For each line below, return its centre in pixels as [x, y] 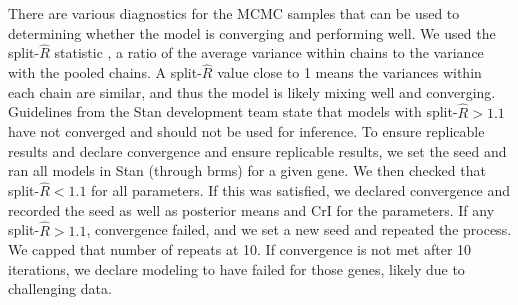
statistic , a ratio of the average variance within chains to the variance [269, 52]
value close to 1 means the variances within [349, 72]
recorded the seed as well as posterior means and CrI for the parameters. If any [251, 209]
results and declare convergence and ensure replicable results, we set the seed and [257, 150]
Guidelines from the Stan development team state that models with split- [233, 111]
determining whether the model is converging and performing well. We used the [252, 32]
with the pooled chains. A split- [105, 72]
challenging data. [60, 288]
